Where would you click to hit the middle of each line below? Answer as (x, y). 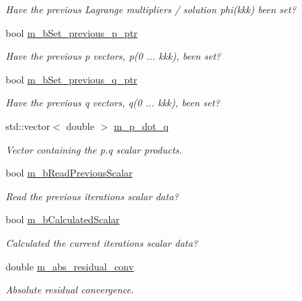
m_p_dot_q (141, 125)
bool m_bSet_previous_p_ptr (72, 32)
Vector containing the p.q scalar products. (94, 149)
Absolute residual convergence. (70, 290)
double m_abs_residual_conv (70, 266)
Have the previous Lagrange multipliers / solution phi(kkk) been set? (151, 9)
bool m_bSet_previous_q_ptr (72, 79)
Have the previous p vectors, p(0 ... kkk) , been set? (113, 56)
